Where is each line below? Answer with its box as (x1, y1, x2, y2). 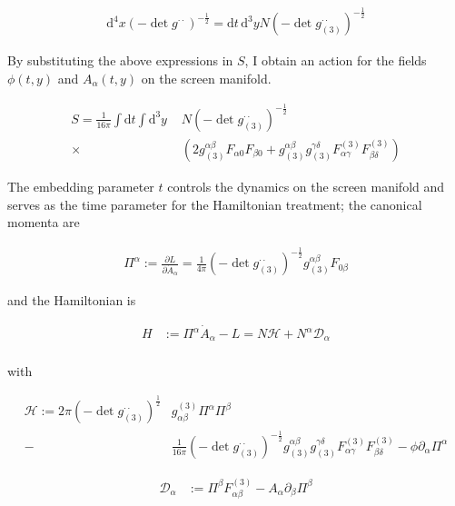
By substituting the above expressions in (7, 51, 233, 70)
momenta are (7, 213, 80, 232)
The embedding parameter (7, 177, 154, 195)
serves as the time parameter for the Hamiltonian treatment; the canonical (7, 194, 422, 213)
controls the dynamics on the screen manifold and (167, 177, 445, 195)
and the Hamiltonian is (7, 291, 136, 310)
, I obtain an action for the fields (244, 51, 427, 70)
